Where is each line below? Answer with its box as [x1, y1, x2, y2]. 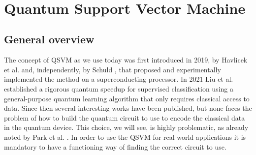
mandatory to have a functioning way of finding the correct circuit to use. [4, 141, 226, 152]
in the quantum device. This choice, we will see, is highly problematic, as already [4, 122, 249, 132]
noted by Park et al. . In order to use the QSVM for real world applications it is [4, 131, 246, 142]
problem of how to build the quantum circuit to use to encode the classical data [4, 112, 245, 123]
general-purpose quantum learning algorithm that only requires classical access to [4, 93, 250, 103]
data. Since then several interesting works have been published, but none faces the [4, 103, 252, 113]
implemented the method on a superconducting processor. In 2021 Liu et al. [4, 74, 233, 84]
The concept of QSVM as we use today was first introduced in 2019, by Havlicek [4, 55, 248, 65]
